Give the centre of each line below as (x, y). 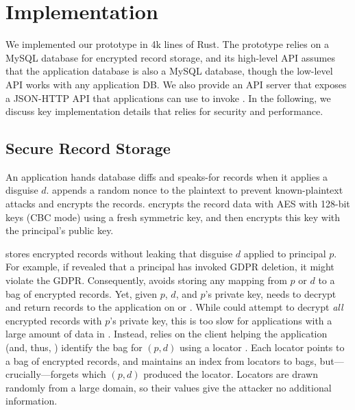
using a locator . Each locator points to (262, 347)
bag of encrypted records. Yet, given (82, 293)
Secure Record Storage (88, 148)
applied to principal (285, 253)
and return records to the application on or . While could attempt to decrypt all (174, 307)
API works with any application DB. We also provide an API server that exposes (176, 84)
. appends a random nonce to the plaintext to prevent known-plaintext (195, 190)
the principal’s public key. (60, 230)
